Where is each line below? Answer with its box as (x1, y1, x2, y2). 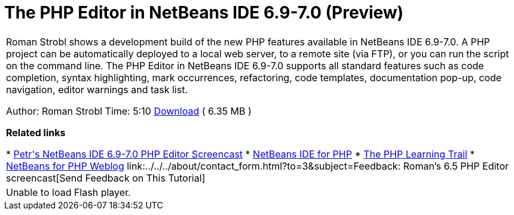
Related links (6, 126, 66, 139)
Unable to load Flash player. (6, 186, 131, 198)
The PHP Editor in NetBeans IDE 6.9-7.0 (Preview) (4, 2, 404, 23)
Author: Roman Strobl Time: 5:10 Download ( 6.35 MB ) (6, 105, 252, 117)
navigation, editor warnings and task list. (6, 83, 188, 96)
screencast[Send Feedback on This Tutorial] (6, 171, 206, 184)
